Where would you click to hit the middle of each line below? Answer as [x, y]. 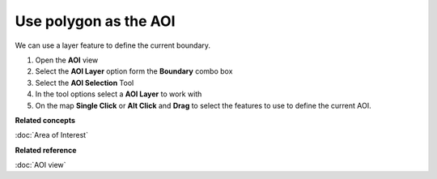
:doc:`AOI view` [40, 165]
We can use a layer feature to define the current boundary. [112, 45]
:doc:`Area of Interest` [52, 135]
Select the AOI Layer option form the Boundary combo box [134, 71]
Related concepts [45, 120]
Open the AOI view [67, 60]
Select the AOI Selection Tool [85, 83]
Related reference [46, 150]
